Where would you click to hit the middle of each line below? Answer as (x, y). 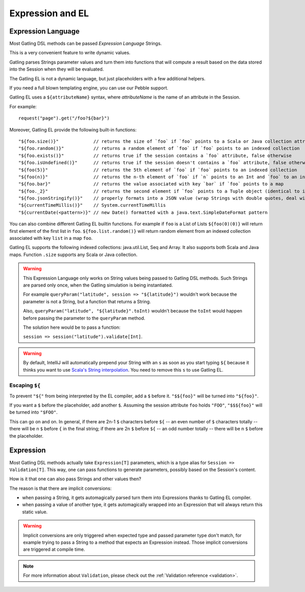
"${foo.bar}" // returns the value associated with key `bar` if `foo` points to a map (151, 184)
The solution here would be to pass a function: (72, 327)
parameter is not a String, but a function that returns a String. (87, 301)
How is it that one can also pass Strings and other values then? (75, 479)
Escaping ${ (25, 385)
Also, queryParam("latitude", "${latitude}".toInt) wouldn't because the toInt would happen (133, 311)
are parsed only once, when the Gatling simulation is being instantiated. (98, 285)
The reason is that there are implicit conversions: (60, 488)
